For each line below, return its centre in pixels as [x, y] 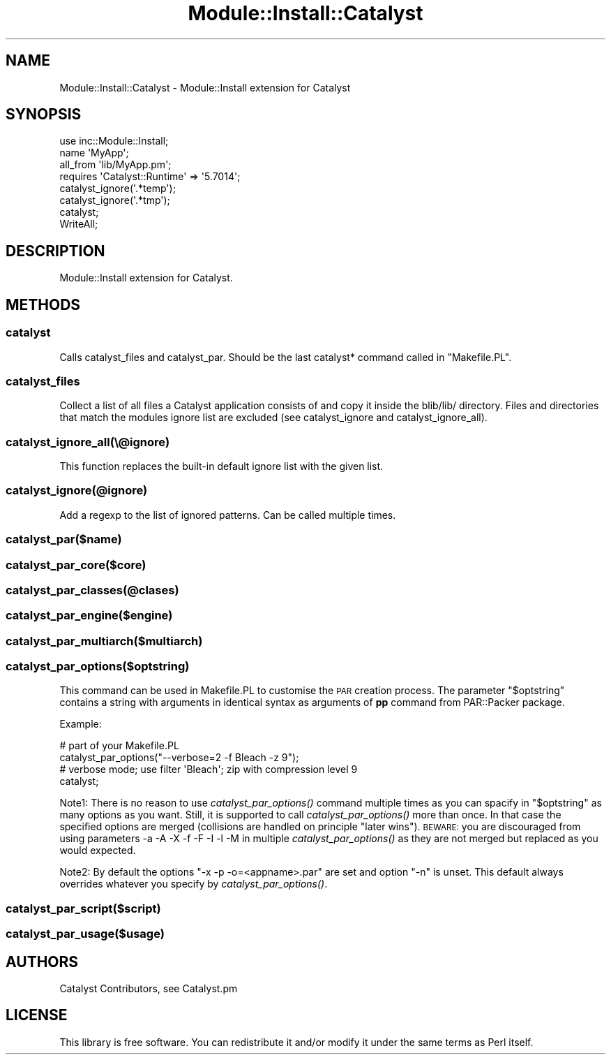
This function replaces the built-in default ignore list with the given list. [221, 466]
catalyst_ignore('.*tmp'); [115, 200]
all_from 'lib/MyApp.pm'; [115, 165]
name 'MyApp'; [94, 153]
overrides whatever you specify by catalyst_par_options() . [194, 884]
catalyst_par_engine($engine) [89, 616]
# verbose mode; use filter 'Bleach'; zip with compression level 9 [209, 770]
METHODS [43, 304]
